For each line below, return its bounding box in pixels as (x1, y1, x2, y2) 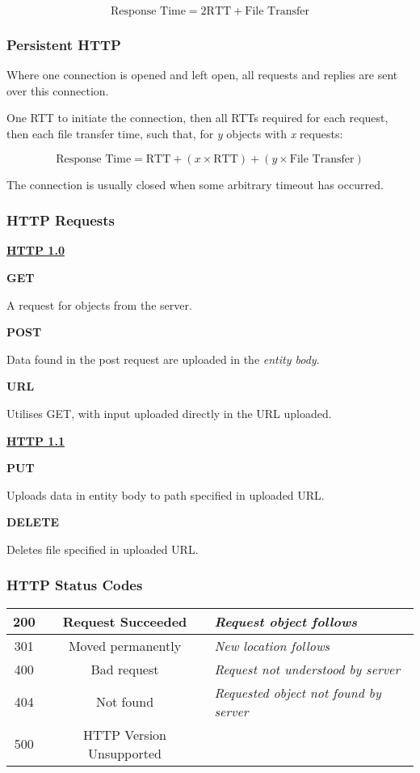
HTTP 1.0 (6, 242, 65, 259)
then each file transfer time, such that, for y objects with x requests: (6, 125, 343, 142)
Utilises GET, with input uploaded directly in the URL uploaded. (6, 404, 332, 421)
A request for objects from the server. (6, 296, 192, 313)
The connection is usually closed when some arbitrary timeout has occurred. (6, 175, 384, 192)
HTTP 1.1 (6, 432, 65, 449)
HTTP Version (82, 724, 167, 744)
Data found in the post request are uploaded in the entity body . (6, 350, 320, 367)
